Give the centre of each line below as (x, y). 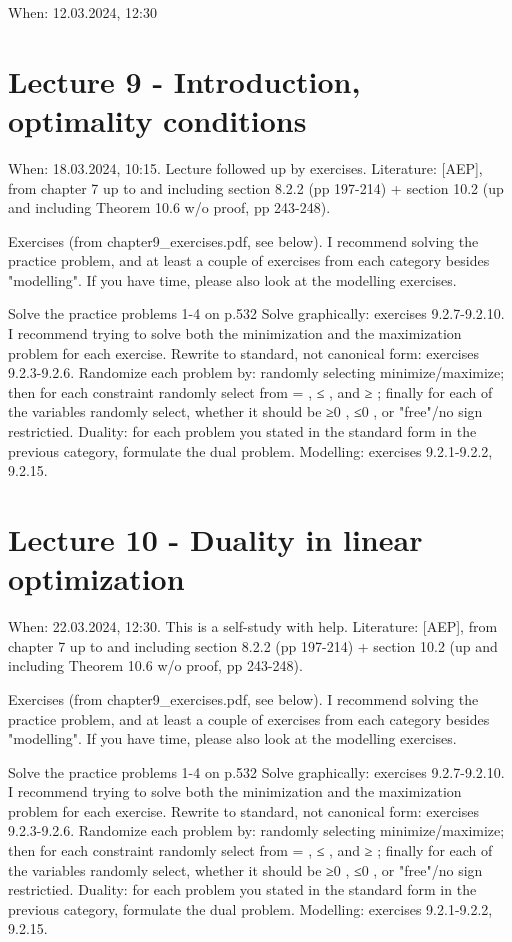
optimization (96, 578)
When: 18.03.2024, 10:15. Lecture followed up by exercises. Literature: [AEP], (245, 167)
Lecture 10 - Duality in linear (215, 539)
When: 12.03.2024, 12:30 (82, 12)
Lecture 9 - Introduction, (184, 80)
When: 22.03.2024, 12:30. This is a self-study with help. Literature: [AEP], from (253, 626)
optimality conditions (157, 119)
